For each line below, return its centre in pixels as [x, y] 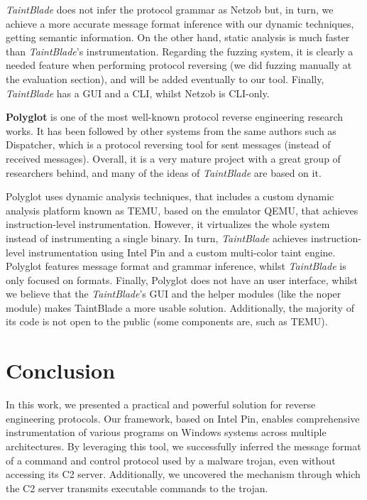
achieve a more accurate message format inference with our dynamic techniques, [180, 23]
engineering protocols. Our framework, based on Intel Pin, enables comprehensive [183, 418]
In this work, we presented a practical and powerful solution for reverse [161, 404]
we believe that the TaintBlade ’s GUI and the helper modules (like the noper [174, 294]
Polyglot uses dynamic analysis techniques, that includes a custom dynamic [170, 196]
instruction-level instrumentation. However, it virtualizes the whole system [168, 224]
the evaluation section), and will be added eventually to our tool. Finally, [165, 78]
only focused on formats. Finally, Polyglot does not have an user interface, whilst [182, 279]
